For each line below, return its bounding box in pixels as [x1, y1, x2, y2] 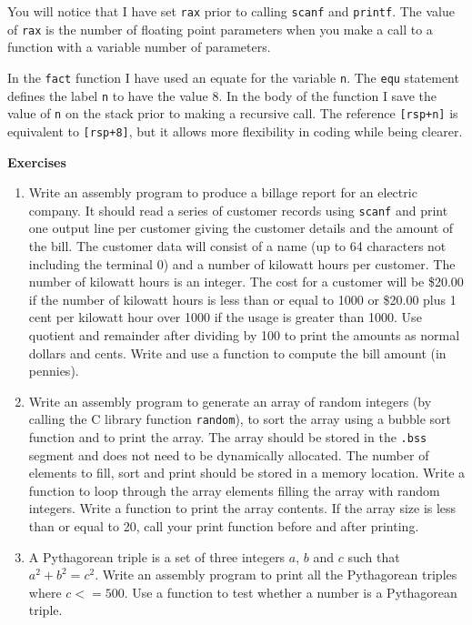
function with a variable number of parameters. [7, 37, 271, 56]
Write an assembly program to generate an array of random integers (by [28, 391, 432, 410]
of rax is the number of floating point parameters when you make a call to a [7, 19, 433, 38]
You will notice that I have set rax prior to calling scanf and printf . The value [7, 2, 455, 20]
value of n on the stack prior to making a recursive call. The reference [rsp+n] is [7, 104, 458, 123]
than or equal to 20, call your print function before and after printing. [28, 517, 419, 535]
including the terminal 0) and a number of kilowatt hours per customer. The [28, 254, 456, 273]
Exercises [7, 152, 66, 171]
